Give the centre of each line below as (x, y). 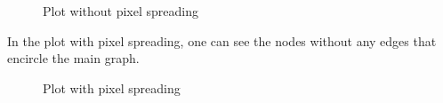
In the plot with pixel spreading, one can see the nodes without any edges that (222, 40)
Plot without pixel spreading (121, 11)
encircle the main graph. (73, 58)
